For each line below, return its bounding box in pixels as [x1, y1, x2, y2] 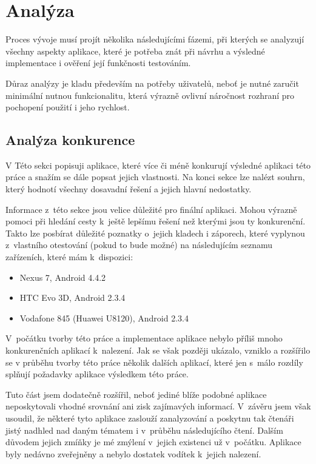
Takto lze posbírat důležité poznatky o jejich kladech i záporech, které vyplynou [5, 226, 305, 239]
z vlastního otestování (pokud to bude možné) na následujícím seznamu [5, 238, 273, 251]
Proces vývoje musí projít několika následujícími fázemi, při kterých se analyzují [5, 33, 304, 45]
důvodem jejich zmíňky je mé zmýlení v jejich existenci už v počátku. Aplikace [5, 435, 301, 448]
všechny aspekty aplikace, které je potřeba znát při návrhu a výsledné [5, 44, 265, 57]
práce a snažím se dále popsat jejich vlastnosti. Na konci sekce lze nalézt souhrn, [5, 170, 305, 183]
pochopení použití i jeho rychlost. [5, 101, 130, 113]
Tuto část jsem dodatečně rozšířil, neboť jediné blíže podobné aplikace [5, 388, 267, 400]
